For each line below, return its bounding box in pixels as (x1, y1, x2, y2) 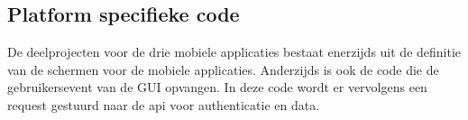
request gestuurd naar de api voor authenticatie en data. (7, 95, 320, 114)
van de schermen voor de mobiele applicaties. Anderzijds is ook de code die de (7, 60, 439, 78)
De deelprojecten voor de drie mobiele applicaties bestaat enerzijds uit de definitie (7, 42, 462, 61)
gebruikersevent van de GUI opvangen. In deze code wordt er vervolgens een (7, 78, 427, 97)
